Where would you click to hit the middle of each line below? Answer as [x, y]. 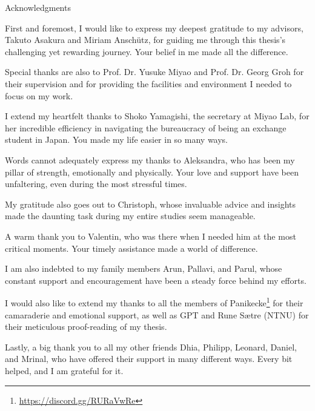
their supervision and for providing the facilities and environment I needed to [148, 83]
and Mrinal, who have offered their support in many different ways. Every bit [149, 359]
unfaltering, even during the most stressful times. [96, 184]
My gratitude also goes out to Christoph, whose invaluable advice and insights [151, 204]
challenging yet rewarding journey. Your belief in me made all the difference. [147, 51]
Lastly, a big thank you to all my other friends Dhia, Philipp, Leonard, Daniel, [151, 347]
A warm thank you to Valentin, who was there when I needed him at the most [151, 236]
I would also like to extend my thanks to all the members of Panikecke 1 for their [154, 302]
